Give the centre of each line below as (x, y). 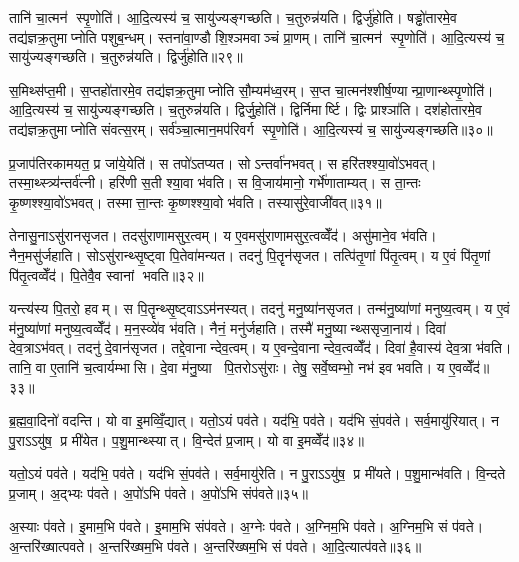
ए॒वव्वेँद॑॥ (469, 366)
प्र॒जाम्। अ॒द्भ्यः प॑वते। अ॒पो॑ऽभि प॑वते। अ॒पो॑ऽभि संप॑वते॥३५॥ (159, 492)
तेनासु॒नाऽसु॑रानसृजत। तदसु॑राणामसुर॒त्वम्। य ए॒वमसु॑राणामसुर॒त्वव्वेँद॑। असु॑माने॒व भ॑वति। (223, 235)
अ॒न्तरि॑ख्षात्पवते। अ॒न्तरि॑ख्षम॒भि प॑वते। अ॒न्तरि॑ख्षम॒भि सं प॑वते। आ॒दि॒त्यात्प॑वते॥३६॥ (215, 546)
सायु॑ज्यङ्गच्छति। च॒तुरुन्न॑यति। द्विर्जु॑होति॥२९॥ (126, 56)
